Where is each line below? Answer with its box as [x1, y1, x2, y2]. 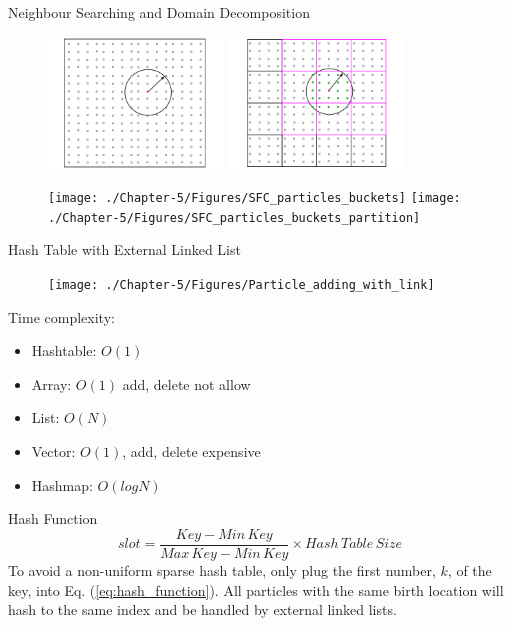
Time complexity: [8, 306, 115, 327]
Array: [31, 373, 72, 394]
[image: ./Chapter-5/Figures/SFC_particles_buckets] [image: [48, 191, 461, 206]
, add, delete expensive [122, 441, 261, 462]
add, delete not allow [122, 373, 251, 394]
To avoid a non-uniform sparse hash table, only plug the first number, [8, 559, 436, 580]
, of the [447, 559, 492, 580]
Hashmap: [31, 474, 93, 495]
